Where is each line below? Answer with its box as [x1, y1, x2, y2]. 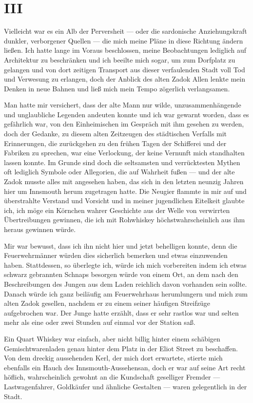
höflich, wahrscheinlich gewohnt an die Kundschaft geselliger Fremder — [4, 372, 220, 382]
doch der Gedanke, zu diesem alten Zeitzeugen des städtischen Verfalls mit [4, 128, 227, 139]
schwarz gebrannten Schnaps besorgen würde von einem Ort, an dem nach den [4, 269, 238, 279]
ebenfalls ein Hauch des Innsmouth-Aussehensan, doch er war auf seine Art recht [4, 362, 246, 372]
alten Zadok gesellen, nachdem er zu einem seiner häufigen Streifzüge [4, 298, 210, 308]
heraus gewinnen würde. [4, 224, 76, 234]
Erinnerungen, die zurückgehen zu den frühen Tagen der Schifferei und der [4, 138, 227, 148]
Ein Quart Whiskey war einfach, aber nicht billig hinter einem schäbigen [4, 333, 220, 343]
